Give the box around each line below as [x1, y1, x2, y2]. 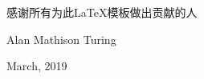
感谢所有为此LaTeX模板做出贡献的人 [6, 4, 198, 20]
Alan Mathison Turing [6, 30, 116, 47]
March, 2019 [6, 57, 67, 74]
